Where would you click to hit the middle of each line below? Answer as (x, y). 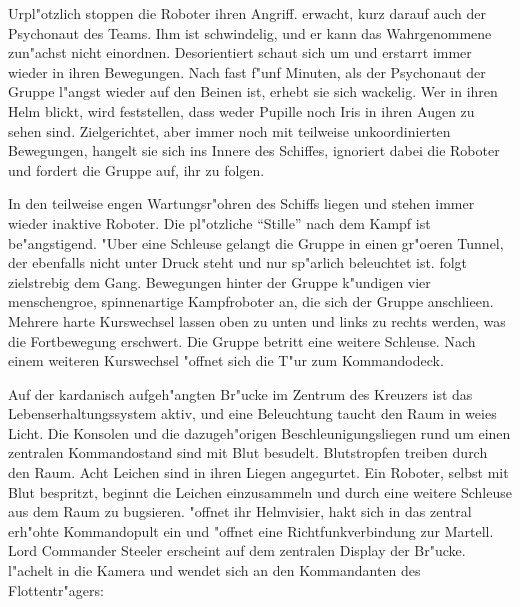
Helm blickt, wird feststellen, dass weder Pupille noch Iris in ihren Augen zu (241, 110)
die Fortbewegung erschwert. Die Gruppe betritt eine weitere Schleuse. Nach (242, 340)
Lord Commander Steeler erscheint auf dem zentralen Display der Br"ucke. (237, 550)
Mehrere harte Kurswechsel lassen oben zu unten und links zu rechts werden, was (257, 320)
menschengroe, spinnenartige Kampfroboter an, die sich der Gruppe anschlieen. (251, 301)
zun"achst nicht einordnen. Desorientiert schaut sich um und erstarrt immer (240, 52)
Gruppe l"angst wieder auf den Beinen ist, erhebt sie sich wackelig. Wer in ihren (253, 91)
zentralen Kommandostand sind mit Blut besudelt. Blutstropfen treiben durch (248, 452)
